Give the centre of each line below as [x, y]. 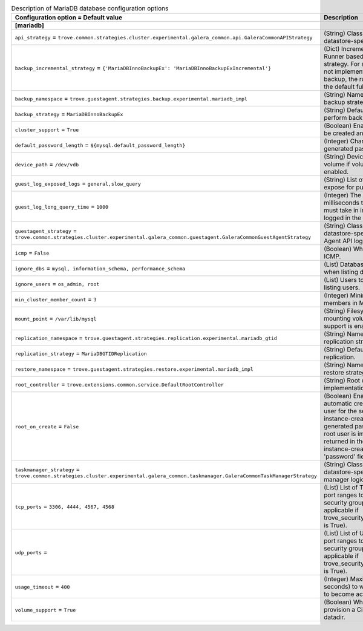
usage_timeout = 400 [42, 587]
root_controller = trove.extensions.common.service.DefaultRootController [119, 384]
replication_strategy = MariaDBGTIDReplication [81, 353]
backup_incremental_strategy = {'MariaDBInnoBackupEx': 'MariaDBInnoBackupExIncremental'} [143, 68]
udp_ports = [31, 552]
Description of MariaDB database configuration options [90, 8]
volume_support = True [45, 610]
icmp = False [32, 253]
